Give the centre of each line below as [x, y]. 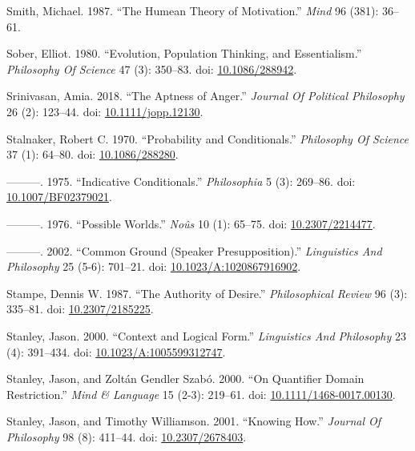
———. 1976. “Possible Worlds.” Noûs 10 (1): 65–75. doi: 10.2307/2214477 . [191, 223]
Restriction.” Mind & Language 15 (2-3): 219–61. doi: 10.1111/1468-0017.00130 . [201, 394]
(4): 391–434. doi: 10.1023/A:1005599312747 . [116, 351]
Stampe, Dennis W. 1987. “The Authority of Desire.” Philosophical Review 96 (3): [207, 293]
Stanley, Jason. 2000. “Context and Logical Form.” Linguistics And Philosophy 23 [206, 335]
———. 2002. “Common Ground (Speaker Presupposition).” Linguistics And [194, 250]
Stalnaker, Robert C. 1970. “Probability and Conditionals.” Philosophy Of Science [208, 138]
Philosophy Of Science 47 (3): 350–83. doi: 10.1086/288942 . [152, 68]
